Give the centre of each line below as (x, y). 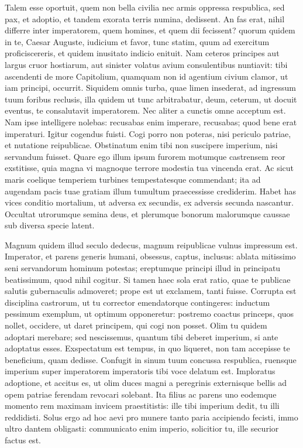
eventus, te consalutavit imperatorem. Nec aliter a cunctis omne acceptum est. (145, 110)
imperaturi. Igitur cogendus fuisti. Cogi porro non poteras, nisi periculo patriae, (148, 133)
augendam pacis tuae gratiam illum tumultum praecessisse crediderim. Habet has (150, 191)
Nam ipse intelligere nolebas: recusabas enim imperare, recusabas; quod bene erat (151, 122)
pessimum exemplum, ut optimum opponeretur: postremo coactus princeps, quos (149, 314)
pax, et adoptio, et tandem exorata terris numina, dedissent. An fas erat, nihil (145, 18)
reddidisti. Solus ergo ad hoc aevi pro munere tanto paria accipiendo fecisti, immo (151, 417)
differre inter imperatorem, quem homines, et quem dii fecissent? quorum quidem (150, 30)
